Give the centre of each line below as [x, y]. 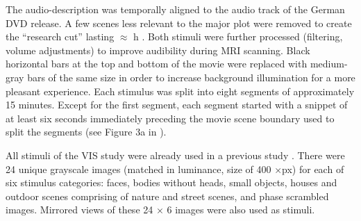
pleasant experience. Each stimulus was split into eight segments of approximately [180, 91]
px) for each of [313, 169]
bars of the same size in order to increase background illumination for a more [191, 77]
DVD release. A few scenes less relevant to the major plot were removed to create [179, 23]
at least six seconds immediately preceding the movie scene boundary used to [170, 118]
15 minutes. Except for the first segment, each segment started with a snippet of [177, 105]
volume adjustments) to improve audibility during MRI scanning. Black [158, 50]
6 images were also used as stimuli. [241, 210]
